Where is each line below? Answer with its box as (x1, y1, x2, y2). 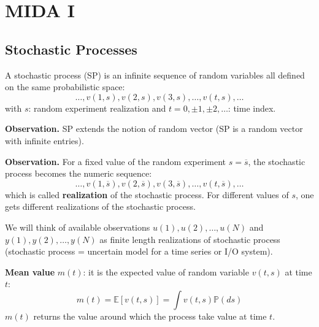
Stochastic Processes (5, 39, 137, 58)
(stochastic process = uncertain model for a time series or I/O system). (5, 245, 273, 258)
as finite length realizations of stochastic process (99, 233, 280, 245)
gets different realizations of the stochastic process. (5, 200, 196, 213)
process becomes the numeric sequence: (5, 167, 152, 180)
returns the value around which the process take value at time (33, 309, 267, 322)
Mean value (5, 265, 55, 278)
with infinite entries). (5, 134, 84, 147)
